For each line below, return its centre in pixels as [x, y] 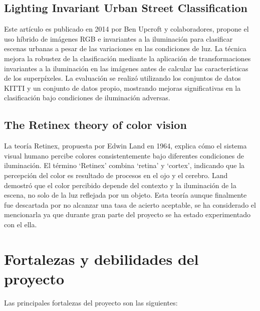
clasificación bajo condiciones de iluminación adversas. [87, 98]
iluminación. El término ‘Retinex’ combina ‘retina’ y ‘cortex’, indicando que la [124, 165]
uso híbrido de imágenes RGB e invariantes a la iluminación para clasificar [118, 38]
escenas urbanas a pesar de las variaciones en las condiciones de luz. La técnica [125, 48]
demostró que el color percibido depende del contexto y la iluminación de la [120, 185]
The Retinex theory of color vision [95, 125]
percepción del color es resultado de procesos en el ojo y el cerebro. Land [116, 175]
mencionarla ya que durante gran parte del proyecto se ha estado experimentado [127, 214]
